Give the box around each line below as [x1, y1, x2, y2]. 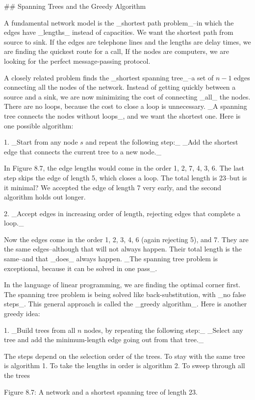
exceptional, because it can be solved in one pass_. [4, 263, 157, 273]
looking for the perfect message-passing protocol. [4, 55, 151, 66]
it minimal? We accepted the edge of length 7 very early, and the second [4, 182, 222, 192]
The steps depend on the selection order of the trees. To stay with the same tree [4, 350, 245, 361]
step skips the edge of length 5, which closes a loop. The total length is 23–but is [4, 172, 247, 182]
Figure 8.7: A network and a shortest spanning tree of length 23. [4, 386, 198, 397]
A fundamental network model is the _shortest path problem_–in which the [4, 17, 234, 27]
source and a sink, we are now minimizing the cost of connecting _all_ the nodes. [4, 91, 251, 101]
